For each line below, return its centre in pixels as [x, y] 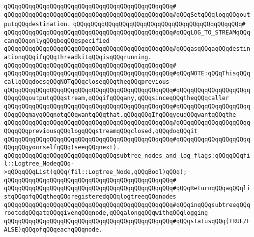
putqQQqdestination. [38, 24]
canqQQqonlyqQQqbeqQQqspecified [57, 41]
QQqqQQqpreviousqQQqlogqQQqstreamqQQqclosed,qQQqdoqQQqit [101, 131]
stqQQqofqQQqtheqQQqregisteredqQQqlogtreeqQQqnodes [90, 197]
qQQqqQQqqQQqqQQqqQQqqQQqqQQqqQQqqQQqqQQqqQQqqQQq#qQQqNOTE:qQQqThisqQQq [127, 74]
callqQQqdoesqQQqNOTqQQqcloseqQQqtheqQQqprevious [87, 82]
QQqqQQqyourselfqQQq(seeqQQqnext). [62, 148]
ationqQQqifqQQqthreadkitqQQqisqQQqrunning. [78, 57]
